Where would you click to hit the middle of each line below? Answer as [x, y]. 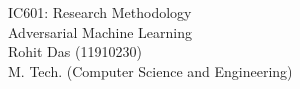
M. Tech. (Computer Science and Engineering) [150, 70]
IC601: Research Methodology [100, 12]
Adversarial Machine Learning [100, 31]
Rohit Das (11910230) [75, 51]
